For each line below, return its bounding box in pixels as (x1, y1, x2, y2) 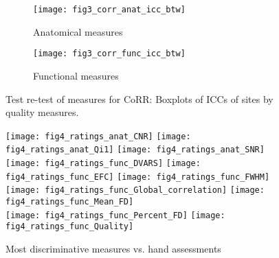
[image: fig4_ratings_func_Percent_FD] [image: (5, 210, 225, 220)
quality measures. (5, 105, 79, 119)
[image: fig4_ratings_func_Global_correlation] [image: (5, 185, 265, 196)
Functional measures (33, 68, 119, 82)
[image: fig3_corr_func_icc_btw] (33, 49, 186, 59)
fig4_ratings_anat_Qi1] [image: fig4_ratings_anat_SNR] (5, 145, 265, 155)
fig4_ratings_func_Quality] (5, 222, 134, 232)
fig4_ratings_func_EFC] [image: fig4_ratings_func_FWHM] (5, 172, 270, 182)
